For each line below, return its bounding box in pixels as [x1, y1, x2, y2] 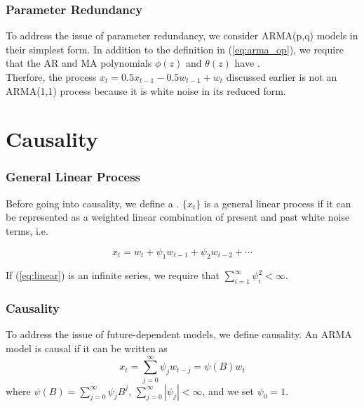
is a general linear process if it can [203, 195, 351, 210]
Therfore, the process [6, 70, 97, 84]
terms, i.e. [6, 223, 48, 238]
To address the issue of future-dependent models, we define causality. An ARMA [6, 327, 352, 342]
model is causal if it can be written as [6, 340, 168, 355]
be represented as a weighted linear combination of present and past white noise [6, 209, 350, 224]
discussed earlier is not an [226, 70, 337, 84]
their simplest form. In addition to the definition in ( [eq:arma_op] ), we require [6, 41, 344, 56]
